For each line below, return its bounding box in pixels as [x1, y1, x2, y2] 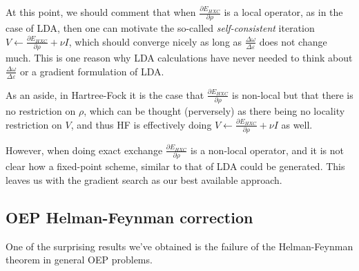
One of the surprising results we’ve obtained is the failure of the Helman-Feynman [6, 239, 353, 253]
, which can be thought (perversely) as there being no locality [84, 103, 345, 118]
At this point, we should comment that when [6, 5, 196, 19]
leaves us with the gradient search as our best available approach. [6, 172, 282, 187]
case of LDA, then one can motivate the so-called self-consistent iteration [6, 21, 315, 35]
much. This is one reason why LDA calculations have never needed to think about [6, 50, 353, 65]
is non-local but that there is [232, 87, 353, 102]
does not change [259, 34, 327, 48]
